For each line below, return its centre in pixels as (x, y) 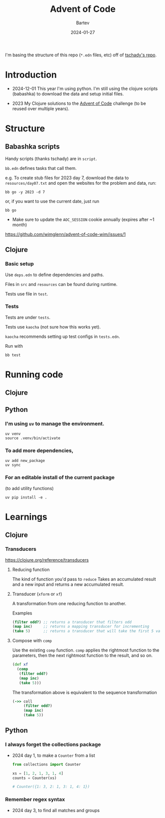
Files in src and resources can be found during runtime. (61, 284)
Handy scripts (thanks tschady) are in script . (51, 159)
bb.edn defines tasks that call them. (41, 168)
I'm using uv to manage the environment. (55, 423)
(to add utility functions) (30, 488)
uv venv (13, 434)
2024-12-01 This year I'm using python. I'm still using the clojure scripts (85, 88)
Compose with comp (32, 641)
